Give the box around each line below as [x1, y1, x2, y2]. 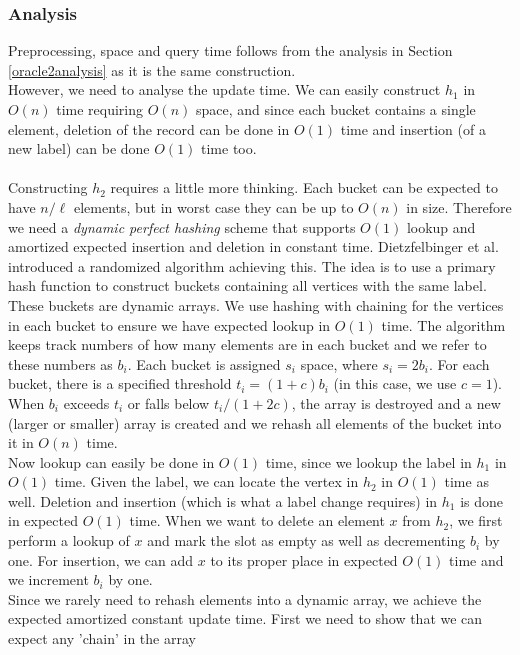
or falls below [127, 392, 210, 413]
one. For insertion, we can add [8, 549, 194, 570]
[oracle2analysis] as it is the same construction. [8, 59, 296, 80]
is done [460, 490, 504, 511]
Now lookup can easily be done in [8, 451, 215, 472]
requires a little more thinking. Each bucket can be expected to [110, 177, 498, 198]
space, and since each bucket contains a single [195, 99, 476, 119]
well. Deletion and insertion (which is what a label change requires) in [8, 490, 438, 511]
